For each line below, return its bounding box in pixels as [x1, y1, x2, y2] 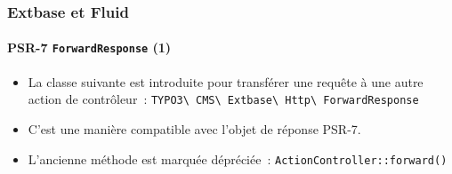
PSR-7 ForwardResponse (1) [7, 38, 172, 57]
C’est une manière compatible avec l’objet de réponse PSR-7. [28, 119, 361, 138]
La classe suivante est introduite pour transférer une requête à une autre [28, 72, 424, 91]
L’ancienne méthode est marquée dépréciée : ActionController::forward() [28, 149, 448, 168]
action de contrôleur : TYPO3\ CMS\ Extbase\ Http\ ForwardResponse [28, 90, 419, 108]
